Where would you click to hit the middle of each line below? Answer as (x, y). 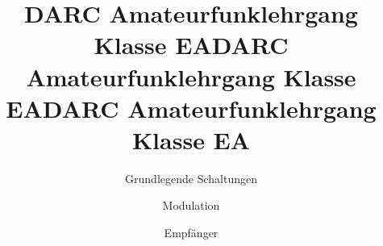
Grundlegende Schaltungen (191, 178)
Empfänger (191, 233)
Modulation (191, 205)
